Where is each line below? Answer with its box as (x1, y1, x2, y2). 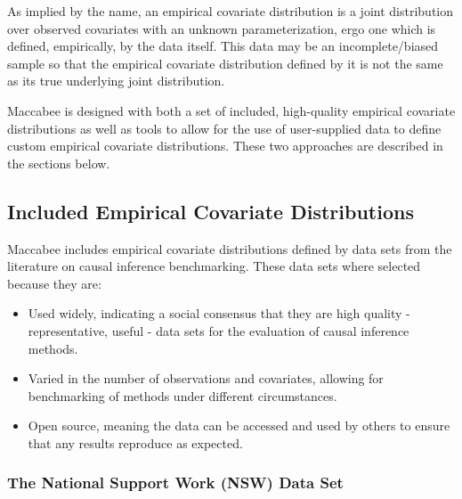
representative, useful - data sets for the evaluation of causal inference (28, 321, 409, 339)
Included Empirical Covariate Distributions (7, 197, 414, 225)
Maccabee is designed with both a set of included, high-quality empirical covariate (7, 101, 456, 119)
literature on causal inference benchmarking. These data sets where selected (7, 257, 421, 275)
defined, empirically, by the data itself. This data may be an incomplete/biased (7, 37, 439, 55)
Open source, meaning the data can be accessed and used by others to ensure (28, 416, 450, 435)
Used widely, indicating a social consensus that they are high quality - (28, 304, 410, 323)
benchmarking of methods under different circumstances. (28, 386, 337, 405)
